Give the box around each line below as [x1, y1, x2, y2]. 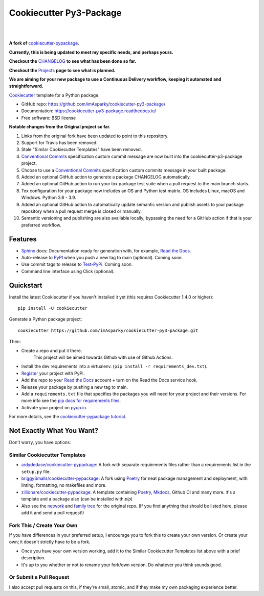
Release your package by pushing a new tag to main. [21, 384, 128, 390]
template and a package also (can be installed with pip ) [21, 496, 133, 502]
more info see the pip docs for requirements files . [21, 397, 121, 404]
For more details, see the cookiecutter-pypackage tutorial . [9, 414, 127, 420]
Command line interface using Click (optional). [21, 268, 115, 274]
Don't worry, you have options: [9, 439, 71, 446]
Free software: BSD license [21, 115, 76, 121]
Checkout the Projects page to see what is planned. [9, 67, 116, 73]
